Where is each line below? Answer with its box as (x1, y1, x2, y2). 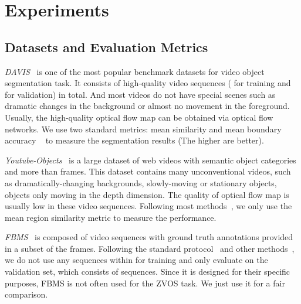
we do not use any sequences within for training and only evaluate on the (5, 254, 268, 266)
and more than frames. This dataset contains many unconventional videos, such (5, 165, 291, 177)
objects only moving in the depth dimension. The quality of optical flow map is (5, 188, 289, 200)
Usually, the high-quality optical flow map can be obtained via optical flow (5, 111, 273, 123)
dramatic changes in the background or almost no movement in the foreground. (5, 100, 290, 112)
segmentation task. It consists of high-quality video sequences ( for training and (5, 77, 291, 89)
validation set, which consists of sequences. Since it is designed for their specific (5, 265, 290, 278)
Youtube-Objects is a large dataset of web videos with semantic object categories (5, 153, 296, 166)
